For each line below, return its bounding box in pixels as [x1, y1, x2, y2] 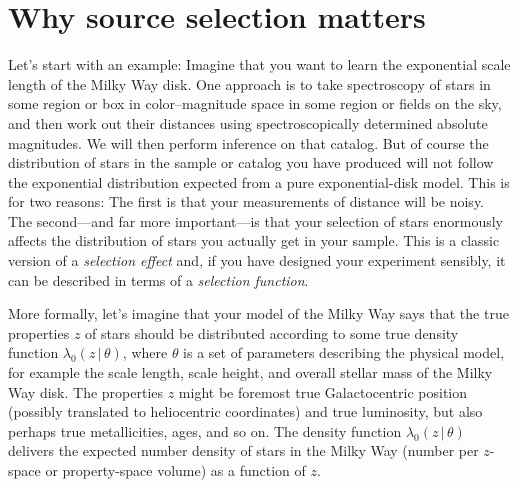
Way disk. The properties [8, 381, 164, 402]
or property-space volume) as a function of [45, 460, 306, 480]
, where [122, 342, 168, 363]
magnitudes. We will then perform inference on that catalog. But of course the [8, 132, 489, 153]
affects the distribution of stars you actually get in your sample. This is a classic [8, 230, 500, 251]
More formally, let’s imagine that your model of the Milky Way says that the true [8, 303, 509, 324]
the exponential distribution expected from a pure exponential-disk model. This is [8, 171, 510, 192]
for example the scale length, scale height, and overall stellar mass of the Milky [8, 362, 493, 383]
